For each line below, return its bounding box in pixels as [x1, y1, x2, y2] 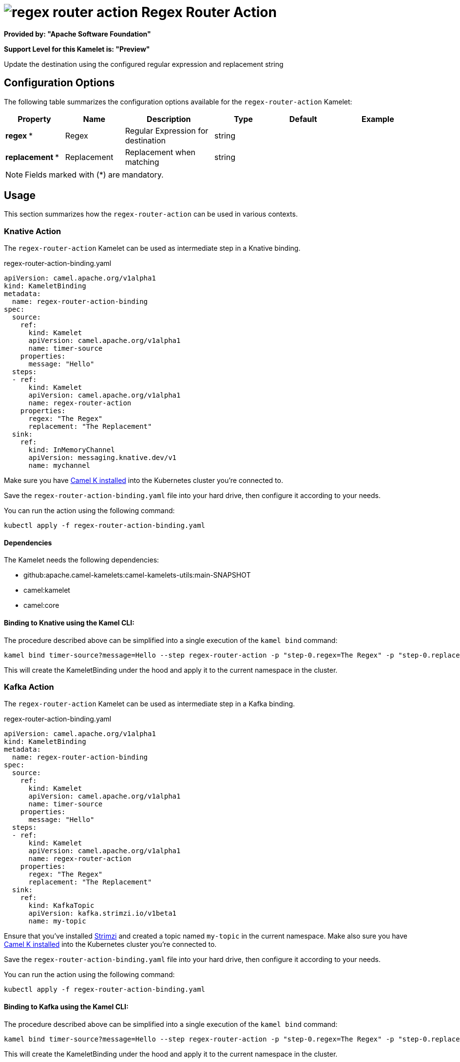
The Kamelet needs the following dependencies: [4, 556, 159, 564]
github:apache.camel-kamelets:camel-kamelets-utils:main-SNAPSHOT [23, 571, 251, 580]
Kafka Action [4, 682, 54, 692]
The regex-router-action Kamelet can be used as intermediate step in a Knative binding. [4, 244, 301, 253]
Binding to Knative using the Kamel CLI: [4, 619, 134, 627]
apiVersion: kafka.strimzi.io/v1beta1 [28, 909, 177, 918]
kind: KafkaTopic [28, 902, 95, 910]
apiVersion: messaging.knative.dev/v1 [28, 454, 177, 462]
